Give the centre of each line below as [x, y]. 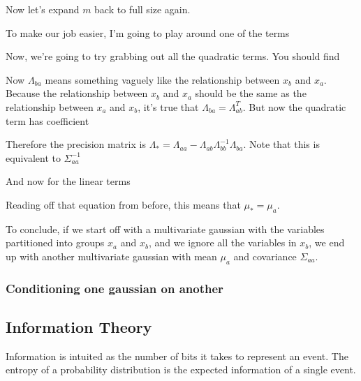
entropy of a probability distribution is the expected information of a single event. [181, 369]
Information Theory [79, 326]
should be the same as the [251, 93]
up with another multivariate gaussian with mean [111, 256]
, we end [327, 242]
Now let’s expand [43, 9]
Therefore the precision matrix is [76, 144]
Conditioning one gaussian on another [115, 288]
